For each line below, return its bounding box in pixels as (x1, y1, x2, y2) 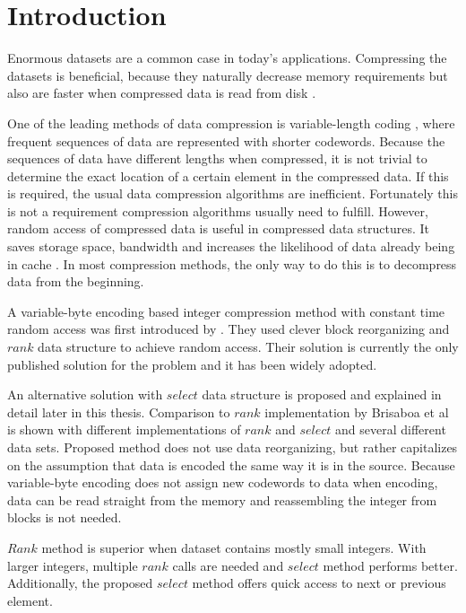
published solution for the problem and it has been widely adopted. (7, 355, 377, 373)
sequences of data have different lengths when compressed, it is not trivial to (7, 149, 427, 168)
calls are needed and (172, 556, 284, 574)
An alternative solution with (7, 385, 163, 404)
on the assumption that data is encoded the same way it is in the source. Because (7, 455, 455, 474)
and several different (335, 420, 446, 439)
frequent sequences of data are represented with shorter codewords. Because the (7, 131, 445, 150)
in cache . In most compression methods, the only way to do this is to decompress (7, 254, 457, 273)
